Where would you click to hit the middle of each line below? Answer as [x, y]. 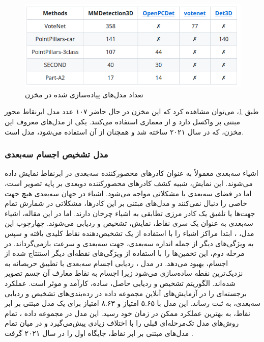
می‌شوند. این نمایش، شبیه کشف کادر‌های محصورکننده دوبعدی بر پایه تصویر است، [129, 183]
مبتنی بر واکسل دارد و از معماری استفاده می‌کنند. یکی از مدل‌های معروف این [122, 122]
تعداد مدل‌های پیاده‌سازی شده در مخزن [84, 94]
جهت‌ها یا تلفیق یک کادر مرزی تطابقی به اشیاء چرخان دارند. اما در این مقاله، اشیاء [130, 213]
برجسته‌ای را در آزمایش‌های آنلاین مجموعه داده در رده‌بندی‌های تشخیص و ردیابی [126, 293]
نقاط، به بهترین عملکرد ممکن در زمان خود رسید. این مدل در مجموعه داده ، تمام [127, 313]
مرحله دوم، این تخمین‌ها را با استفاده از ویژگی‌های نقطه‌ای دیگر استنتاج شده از [125, 253]
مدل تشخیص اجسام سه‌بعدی [56, 154]
